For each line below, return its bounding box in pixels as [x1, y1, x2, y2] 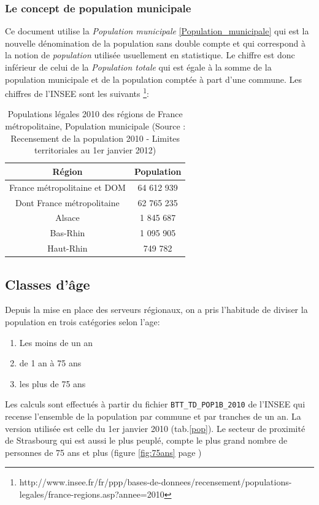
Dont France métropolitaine [15, 196, 120, 209]
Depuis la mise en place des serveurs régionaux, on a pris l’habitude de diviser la [5, 303, 308, 316]
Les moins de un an [19, 336, 93, 349]
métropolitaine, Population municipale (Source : [5, 120, 186, 133]
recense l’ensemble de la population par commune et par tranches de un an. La [5, 409, 301, 422]
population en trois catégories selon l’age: [5, 315, 160, 328]
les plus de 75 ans [19, 377, 86, 390]
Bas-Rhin [50, 226, 85, 239]
